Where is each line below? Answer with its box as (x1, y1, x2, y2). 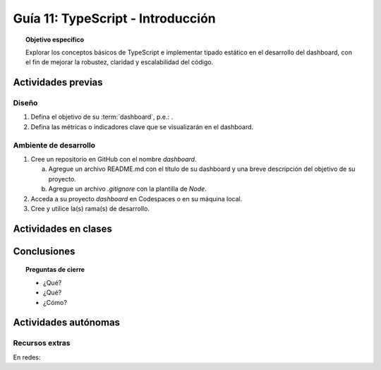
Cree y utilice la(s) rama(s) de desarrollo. (30, 204, 150, 213)
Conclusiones (13, 245, 75, 257)
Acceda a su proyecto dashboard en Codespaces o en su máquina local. (30, 194, 243, 203)
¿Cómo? (43, 298, 67, 306)
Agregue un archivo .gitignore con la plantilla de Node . (48, 184, 207, 193)
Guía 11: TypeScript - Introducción (13, 11, 217, 26)
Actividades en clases (13, 222, 112, 234)
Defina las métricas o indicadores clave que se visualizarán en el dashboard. (30, 122, 254, 131)
